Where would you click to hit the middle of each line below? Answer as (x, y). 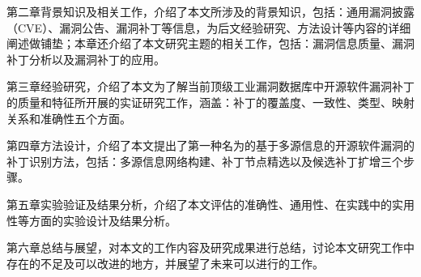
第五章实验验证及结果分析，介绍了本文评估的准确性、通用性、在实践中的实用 (210, 204)
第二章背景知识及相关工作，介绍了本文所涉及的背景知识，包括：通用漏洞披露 (210, 11)
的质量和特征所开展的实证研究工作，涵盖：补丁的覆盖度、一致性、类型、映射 (210, 102)
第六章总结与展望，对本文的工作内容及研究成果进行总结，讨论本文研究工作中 (210, 247)
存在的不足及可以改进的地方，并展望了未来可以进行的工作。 (165, 263)
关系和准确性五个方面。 (69, 118)
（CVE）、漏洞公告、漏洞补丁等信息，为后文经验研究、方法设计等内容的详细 (209, 27)
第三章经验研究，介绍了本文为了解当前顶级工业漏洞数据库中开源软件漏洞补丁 (210, 86)
